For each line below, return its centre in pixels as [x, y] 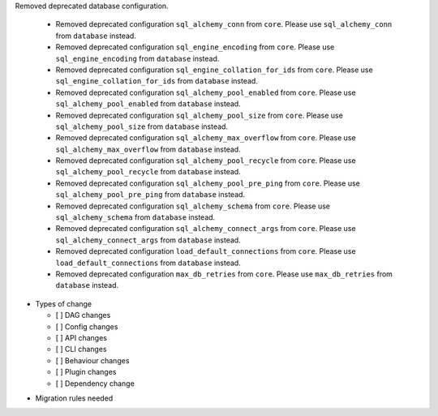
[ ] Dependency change [95, 383]
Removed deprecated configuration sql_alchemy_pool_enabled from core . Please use [206, 92]
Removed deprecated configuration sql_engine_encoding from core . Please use [195, 47]
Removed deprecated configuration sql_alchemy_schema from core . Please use [193, 206]
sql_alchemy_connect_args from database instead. [148, 240]
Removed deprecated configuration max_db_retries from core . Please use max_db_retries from [224, 274]
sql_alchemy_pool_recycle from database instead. [148, 172]
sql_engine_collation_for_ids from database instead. [157, 81]
